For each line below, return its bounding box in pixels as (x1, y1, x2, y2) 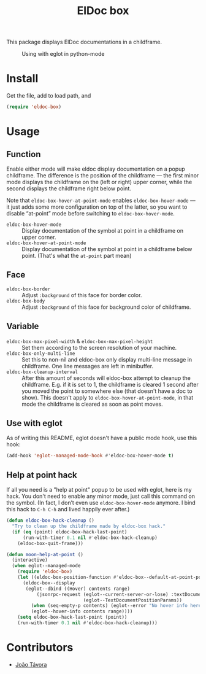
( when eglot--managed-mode (12, 563, 81, 569)
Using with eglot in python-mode (21, 50, 105, 58)
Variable (6, 321, 39, 331)
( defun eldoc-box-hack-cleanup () (6, 517, 95, 524)
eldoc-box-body (6, 298, 45, 304)
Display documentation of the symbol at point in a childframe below (21, 246, 193, 252)
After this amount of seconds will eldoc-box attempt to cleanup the (21, 374, 191, 381)
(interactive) (12, 557, 48, 564)
